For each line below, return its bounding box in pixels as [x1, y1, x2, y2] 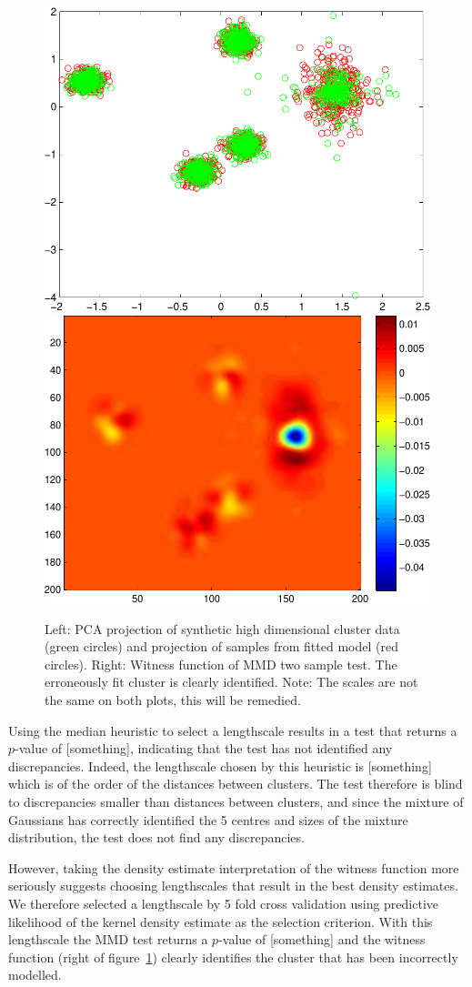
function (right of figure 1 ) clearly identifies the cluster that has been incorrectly [8, 947, 458, 966]
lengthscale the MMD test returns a [8, 930, 208, 949]
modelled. [8, 965, 62, 984]
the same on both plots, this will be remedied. [45, 690, 301, 710]
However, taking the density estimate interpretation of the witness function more [8, 858, 459, 877]
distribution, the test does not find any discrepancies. [8, 828, 305, 847]
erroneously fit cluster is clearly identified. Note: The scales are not [45, 672, 418, 691]
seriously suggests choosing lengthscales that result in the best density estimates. [8, 876, 458, 895]
